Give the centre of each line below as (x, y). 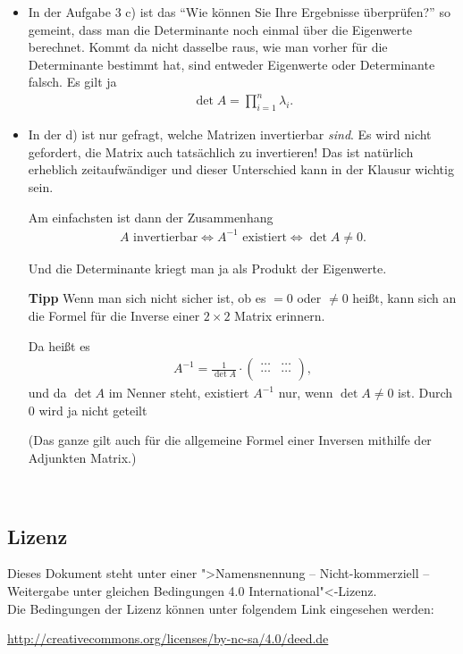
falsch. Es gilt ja (72, 82)
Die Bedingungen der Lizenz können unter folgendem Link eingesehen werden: (221, 608)
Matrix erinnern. (280, 315)
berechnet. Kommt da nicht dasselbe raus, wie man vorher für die (208, 47)
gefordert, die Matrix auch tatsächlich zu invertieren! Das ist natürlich (221, 151)
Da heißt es (59, 345)
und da (47, 393)
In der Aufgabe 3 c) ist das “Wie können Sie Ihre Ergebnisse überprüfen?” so (239, 12)
